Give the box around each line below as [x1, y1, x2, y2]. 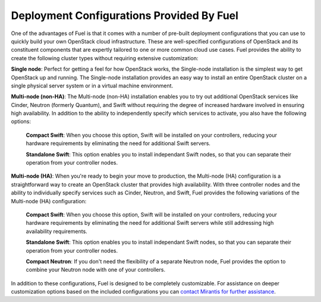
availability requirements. [26, 228, 87, 235]
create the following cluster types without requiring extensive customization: [11, 54, 199, 62]
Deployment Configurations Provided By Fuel [11, 9, 239, 22]
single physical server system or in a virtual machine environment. [11, 82, 174, 89]
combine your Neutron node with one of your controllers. [26, 266, 166, 273]
